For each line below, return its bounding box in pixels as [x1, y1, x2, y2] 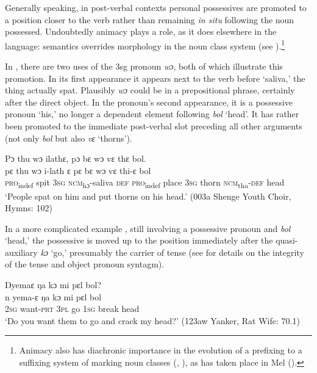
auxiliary [5, 245, 38, 258]
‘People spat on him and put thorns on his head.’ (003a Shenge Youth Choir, [5, 189, 291, 202]
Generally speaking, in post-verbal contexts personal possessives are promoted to [5, 1, 307, 13]
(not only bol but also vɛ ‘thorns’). [5, 131, 132, 144]
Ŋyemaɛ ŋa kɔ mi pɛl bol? [5, 278, 102, 291]
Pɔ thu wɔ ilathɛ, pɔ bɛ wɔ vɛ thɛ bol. [5, 152, 146, 165]
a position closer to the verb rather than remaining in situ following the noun [5, 13, 294, 26]
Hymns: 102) [5, 201, 52, 214]
